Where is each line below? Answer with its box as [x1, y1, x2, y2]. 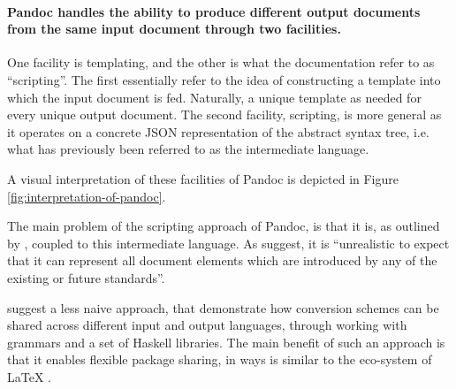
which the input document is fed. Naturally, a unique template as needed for [7, 88, 422, 106]
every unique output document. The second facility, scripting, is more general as [7, 105, 442, 124]
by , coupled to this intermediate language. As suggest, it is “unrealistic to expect [7, 233, 450, 252]
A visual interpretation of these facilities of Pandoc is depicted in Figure [7, 169, 399, 187]
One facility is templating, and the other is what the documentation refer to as [7, 53, 435, 72]
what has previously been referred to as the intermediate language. [7, 140, 369, 158]
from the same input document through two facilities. [7, 19, 341, 38]
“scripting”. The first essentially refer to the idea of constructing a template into [7, 70, 441, 88]
